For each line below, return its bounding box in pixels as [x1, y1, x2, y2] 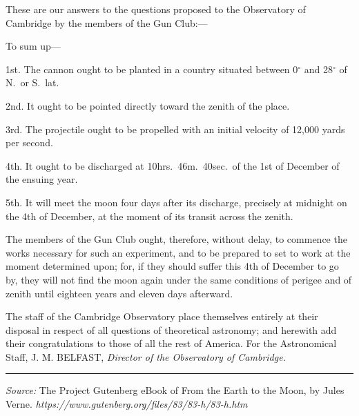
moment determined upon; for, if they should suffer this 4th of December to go [6, 259, 339, 273]
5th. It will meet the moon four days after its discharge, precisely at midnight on [6, 195, 347, 209]
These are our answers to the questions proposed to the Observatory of [6, 2, 306, 16]
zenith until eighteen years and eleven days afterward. [6, 286, 233, 300]
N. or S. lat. [6, 75, 59, 90]
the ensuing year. [6, 172, 78, 186]
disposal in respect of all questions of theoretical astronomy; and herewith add [6, 322, 337, 337]
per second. [6, 135, 53, 150]
